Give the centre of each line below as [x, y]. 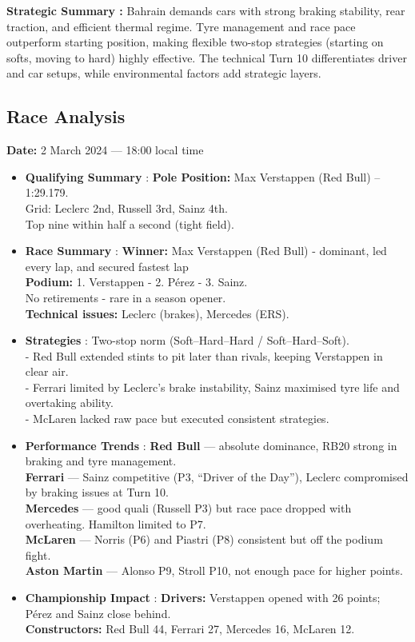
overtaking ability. [69, 403]
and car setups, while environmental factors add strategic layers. [164, 73]
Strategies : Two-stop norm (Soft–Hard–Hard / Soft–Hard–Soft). [187, 340]
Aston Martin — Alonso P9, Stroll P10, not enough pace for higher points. [214, 570]
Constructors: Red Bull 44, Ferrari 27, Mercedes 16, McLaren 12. [190, 629]
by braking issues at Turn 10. [97, 492]
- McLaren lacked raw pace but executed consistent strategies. [177, 419]
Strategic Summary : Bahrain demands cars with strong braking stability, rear [206, 10]
